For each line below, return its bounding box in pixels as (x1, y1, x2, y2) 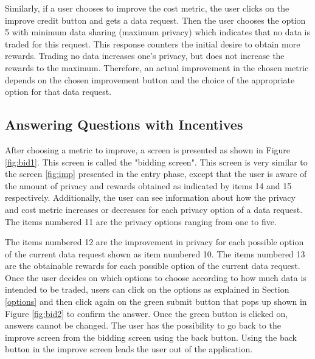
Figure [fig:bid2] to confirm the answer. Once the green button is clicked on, (5, 307, 288, 319)
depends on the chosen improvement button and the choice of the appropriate (5, 73, 295, 86)
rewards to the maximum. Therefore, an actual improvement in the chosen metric (5, 61, 309, 74)
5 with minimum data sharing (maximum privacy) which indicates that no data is (5, 26, 310, 38)
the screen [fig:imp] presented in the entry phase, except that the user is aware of (5, 167, 307, 180)
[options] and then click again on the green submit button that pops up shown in (5, 295, 307, 308)
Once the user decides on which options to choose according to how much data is (5, 271, 306, 284)
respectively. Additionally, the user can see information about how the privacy (5, 191, 296, 204)
